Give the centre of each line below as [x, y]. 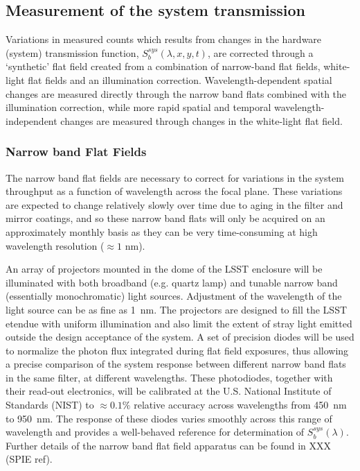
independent [31, 120]
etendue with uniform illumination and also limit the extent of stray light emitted [179, 323]
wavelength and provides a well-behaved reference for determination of [155, 432]
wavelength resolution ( [55, 245]
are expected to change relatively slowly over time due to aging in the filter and [174, 204]
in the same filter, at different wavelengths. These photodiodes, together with [169, 377]
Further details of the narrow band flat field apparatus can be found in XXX [169, 445]
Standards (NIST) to [50, 405]
